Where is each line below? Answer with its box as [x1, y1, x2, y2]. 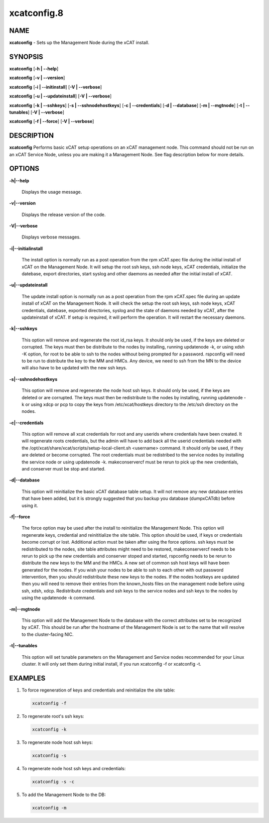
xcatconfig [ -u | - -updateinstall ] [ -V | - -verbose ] [9, 93, 112, 99]
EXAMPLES [9, 674, 46, 682]
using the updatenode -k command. [21, 595, 96, 601]
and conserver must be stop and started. [21, 466, 106, 472]
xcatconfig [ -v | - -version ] [9, 75, 65, 81]
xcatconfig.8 [9, 7, 64, 18]
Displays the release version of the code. [21, 212, 106, 218]
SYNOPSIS [9, 52, 43, 61]
